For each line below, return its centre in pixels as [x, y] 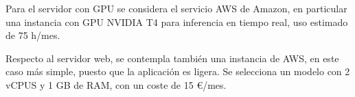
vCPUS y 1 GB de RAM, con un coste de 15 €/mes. [116, 84]
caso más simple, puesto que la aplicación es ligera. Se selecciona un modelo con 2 [178, 71]
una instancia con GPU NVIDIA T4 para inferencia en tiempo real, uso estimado [177, 22]
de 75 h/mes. [33, 35]
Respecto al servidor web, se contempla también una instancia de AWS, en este [172, 58]
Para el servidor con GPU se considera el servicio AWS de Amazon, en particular [176, 8]
